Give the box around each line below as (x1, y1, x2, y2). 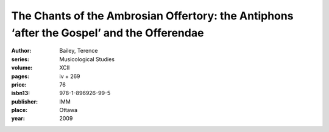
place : (11, 107, 28, 114)
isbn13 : (11, 90, 30, 97)
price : (11, 81, 27, 88)
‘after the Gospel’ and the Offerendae (11, 26, 204, 39)
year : (11, 115, 26, 122)
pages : (11, 73, 30, 80)
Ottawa (59, 107, 78, 114)
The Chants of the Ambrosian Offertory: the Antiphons (11, 9, 294, 22)
